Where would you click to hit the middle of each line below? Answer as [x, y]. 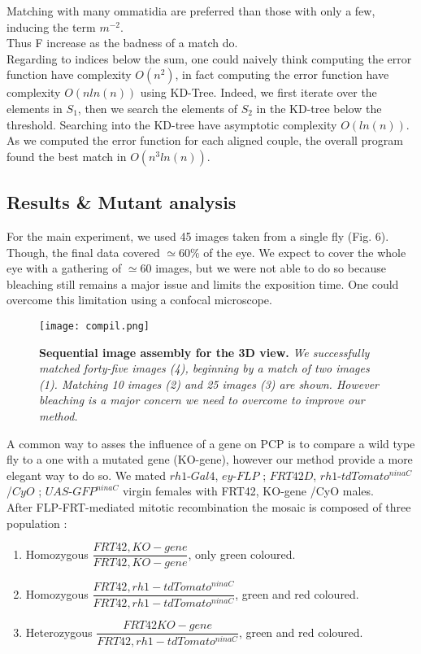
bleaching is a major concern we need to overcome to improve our [202, 400]
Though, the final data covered [83, 252]
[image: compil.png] [95, 326]
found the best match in [67, 156]
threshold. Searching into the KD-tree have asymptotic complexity [172, 124]
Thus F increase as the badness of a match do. [122, 43]
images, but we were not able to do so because [271, 268]
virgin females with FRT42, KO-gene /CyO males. [248, 491]
